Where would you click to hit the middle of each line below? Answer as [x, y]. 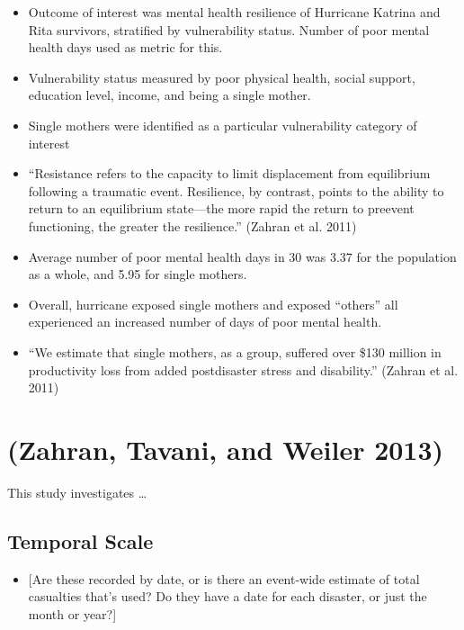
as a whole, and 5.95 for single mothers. [138, 274]
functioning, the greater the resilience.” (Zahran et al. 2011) [192, 225]
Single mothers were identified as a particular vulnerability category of [223, 125]
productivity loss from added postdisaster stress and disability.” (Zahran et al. [243, 369]
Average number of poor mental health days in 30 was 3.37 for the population [242, 256]
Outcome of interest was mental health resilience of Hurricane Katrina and [234, 12]
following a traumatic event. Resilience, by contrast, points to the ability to [236, 190]
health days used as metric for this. [125, 47]
